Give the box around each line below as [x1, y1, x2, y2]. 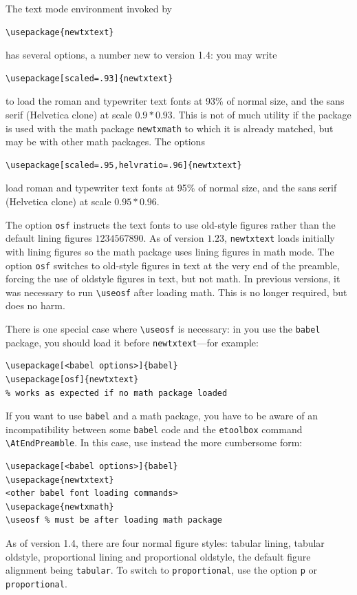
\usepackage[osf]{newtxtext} [6, 374, 139, 384]
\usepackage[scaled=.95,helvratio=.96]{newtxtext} [6, 160, 242, 170]
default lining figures [6, 231, 92, 245]
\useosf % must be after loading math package [6, 515, 222, 525]
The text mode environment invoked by [6, 1, 172, 15]
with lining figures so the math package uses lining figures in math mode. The [6, 244, 334, 258]
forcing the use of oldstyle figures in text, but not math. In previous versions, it [6, 271, 340, 286]
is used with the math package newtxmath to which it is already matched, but [6, 121, 334, 135]
